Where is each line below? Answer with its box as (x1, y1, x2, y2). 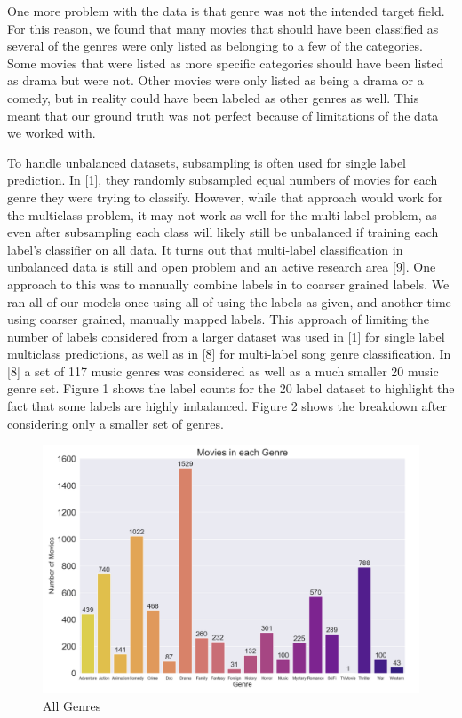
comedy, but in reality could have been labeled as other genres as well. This (7, 88, 419, 107)
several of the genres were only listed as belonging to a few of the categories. (7, 36, 423, 55)
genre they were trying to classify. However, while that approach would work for (7, 187, 443, 206)
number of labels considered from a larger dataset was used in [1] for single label (7, 327, 445, 345)
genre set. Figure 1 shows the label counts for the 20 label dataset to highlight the (7, 379, 455, 398)
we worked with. (7, 123, 96, 142)
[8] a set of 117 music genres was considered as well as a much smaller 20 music (7, 361, 439, 380)
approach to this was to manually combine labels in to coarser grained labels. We (7, 274, 450, 293)
